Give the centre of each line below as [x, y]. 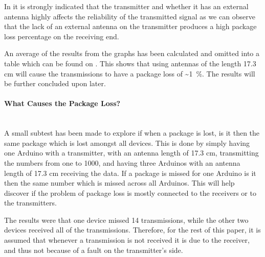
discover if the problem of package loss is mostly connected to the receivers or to [130, 192]
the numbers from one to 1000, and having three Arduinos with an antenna [122, 162]
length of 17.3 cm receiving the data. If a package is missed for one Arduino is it [130, 173]
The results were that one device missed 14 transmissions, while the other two [126, 220]
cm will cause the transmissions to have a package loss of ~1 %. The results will [130, 73]
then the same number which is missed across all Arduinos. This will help [119, 183]
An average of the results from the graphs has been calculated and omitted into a [132, 53]
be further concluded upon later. [55, 83]
